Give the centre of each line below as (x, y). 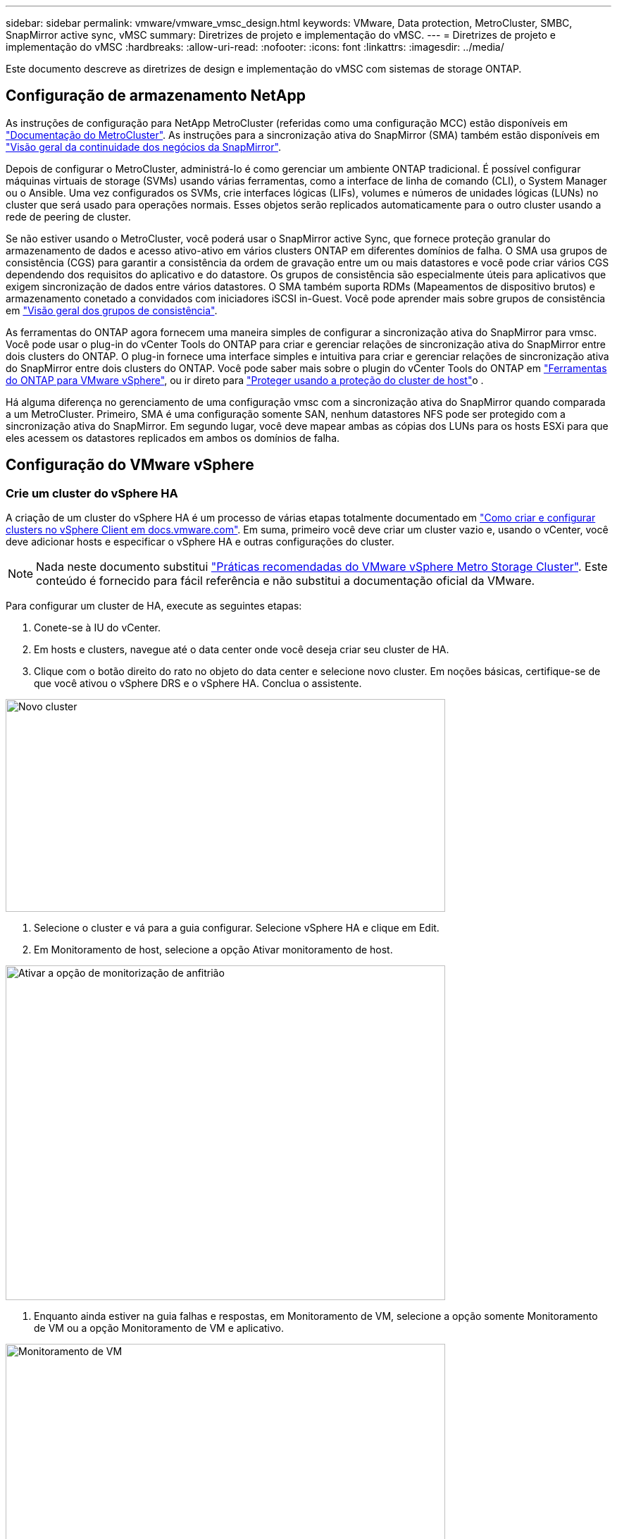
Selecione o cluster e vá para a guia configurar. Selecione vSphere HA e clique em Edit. (237, 928)
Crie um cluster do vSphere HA (92, 493)
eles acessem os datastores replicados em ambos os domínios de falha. (173, 438)
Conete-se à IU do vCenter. (97, 628)
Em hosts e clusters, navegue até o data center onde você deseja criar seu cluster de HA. (242, 650)
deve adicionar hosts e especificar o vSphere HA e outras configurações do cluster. (200, 542)
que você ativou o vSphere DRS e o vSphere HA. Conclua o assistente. (198, 684)
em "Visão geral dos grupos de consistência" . (112, 310)
